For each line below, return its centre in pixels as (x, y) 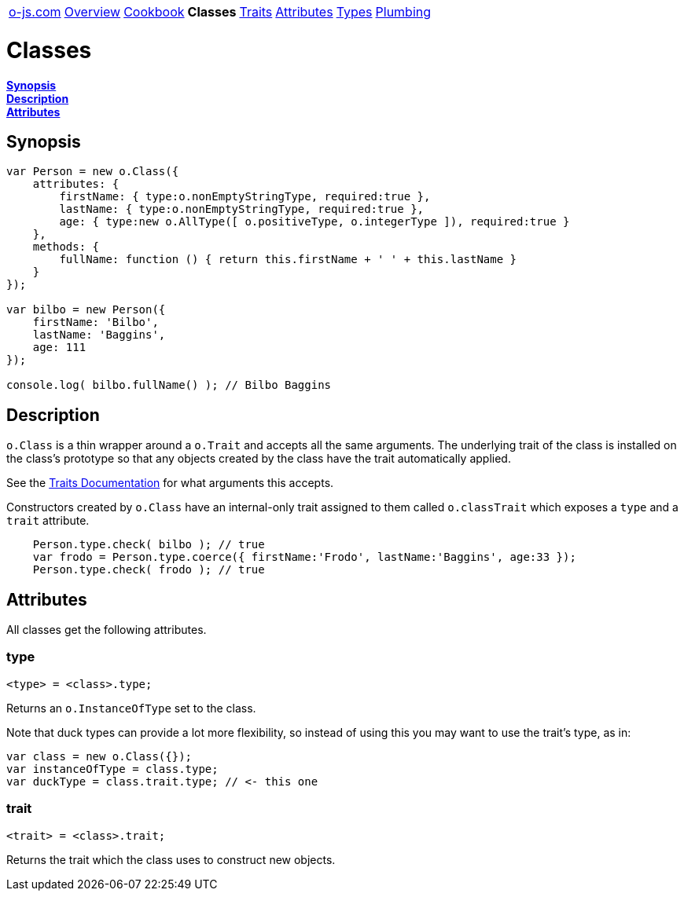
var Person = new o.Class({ (93, 172)
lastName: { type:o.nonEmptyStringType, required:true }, (242, 209)
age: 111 (59, 348)
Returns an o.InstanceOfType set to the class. (131, 708)
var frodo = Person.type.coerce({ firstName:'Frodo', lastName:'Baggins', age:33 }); (304, 557)
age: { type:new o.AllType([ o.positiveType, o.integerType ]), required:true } (314, 222)
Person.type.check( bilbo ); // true (149, 545)
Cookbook (154, 12)
